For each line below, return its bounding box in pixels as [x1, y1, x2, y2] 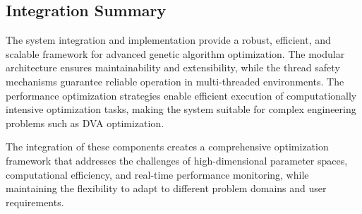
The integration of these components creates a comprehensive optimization [6, 139, 329, 154]
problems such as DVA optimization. [6, 115, 164, 130]
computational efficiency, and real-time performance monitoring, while [6, 167, 309, 182]
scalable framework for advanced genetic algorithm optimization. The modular [6, 46, 345, 61]
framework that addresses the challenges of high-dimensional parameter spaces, [6, 153, 348, 167]
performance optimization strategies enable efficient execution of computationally [6, 88, 357, 102]
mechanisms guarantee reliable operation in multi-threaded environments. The [6, 73, 344, 88]
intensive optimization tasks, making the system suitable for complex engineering [6, 102, 356, 117]
